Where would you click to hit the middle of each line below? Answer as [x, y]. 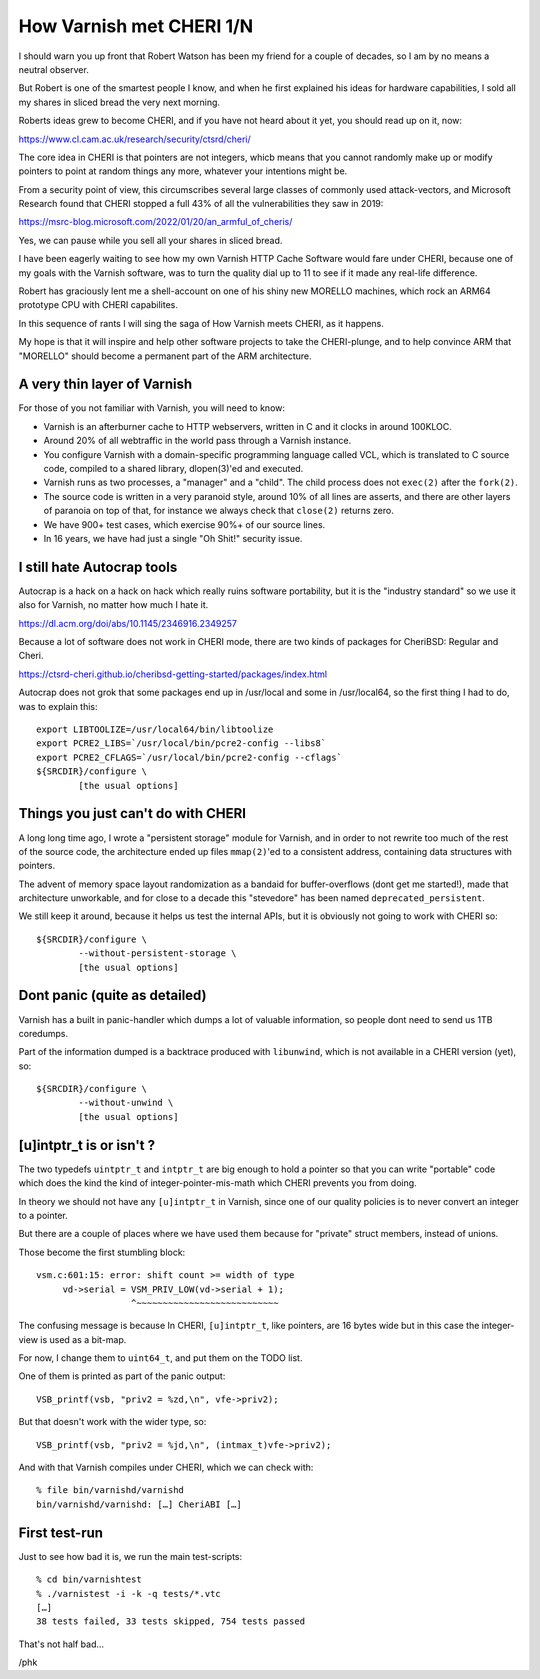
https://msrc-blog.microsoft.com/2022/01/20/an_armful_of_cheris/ [155, 222]
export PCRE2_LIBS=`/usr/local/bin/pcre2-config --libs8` [181, 743]
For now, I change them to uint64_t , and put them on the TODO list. [160, 1358]
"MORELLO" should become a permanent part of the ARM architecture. [165, 356]
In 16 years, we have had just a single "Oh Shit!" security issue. [173, 538]
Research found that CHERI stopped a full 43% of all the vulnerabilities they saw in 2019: [201, 204]
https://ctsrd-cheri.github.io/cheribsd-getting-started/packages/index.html [173, 674]
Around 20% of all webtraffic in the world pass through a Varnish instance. [197, 441]
